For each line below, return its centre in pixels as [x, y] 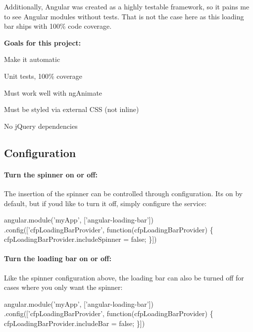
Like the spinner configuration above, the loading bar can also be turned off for [124, 277]
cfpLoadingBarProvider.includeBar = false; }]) [75, 323]
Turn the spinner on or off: [51, 174]
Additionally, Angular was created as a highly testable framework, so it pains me [127, 6]
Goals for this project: [43, 42]
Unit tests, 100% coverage [43, 76]
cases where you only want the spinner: [63, 287]
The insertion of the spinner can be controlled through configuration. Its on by [123, 193]
